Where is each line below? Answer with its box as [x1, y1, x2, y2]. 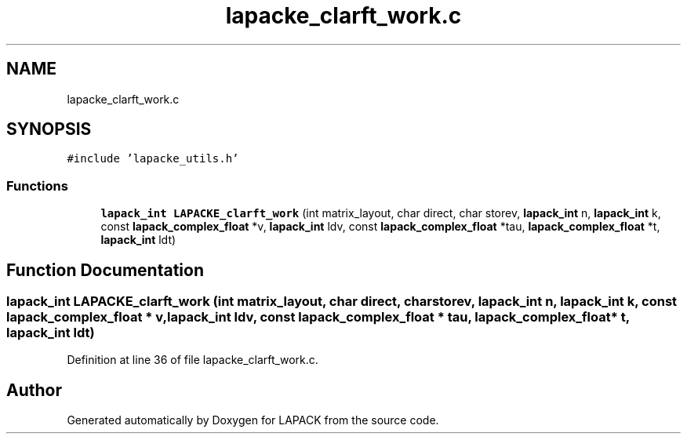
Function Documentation [6, 260, 204, 280]
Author [6, 380, 62, 400]
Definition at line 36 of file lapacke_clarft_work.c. [67, 353, 318, 367]
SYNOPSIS [6, 119, 92, 140]
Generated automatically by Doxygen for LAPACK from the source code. [67, 413, 439, 427]
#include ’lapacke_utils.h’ [67, 152, 239, 165]
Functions [6, 177, 68, 194]
